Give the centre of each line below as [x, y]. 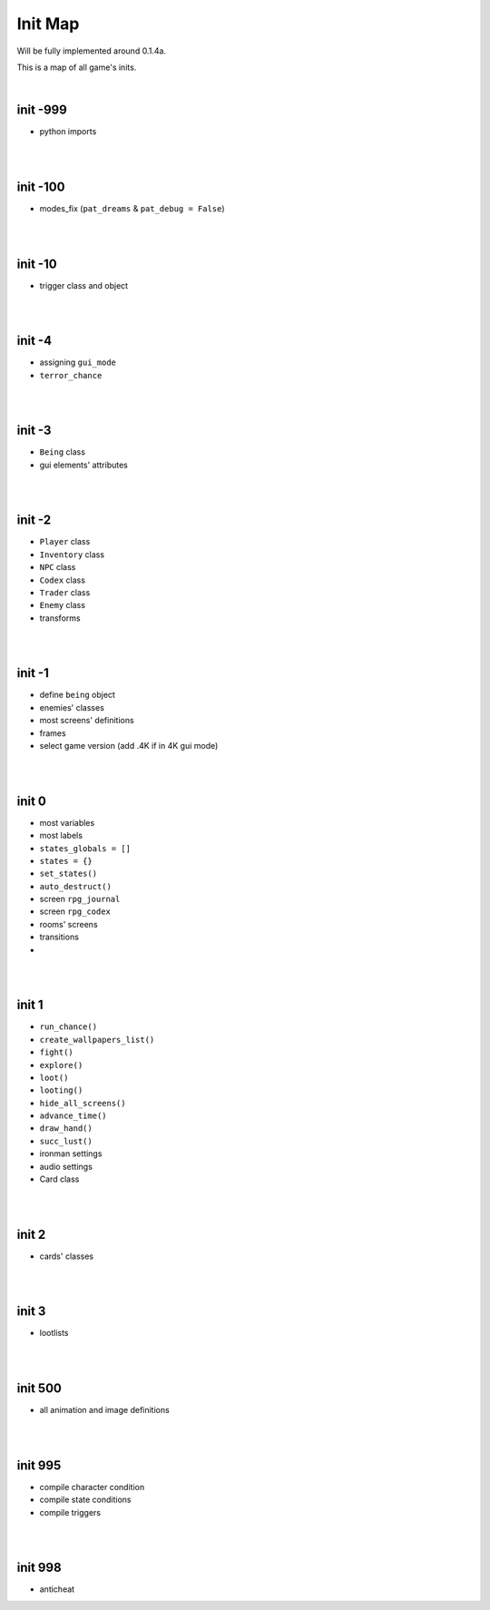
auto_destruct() [76, 886]
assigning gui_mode [78, 362]
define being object [77, 695]
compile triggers [70, 1512]
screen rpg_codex [75, 911]
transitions [59, 937]
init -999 [42, 110]
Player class [65, 542]
